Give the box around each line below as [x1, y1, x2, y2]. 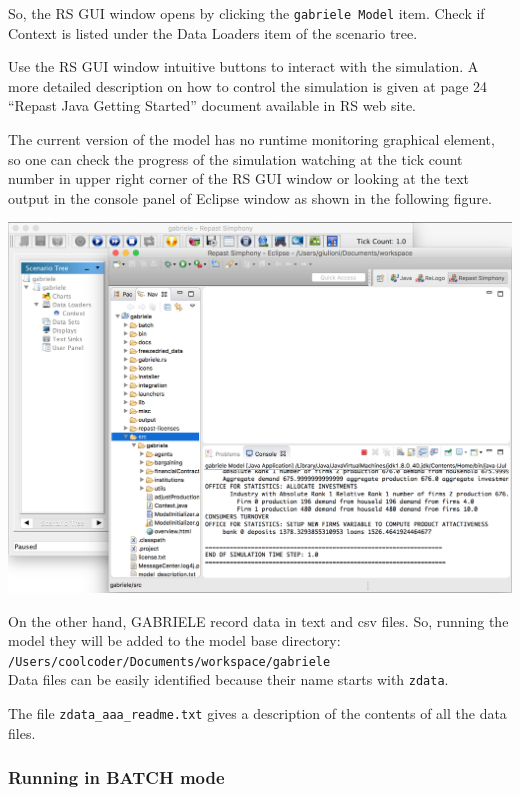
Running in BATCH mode [8, 765, 225, 790]
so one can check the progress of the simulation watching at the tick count [8, 148, 463, 169]
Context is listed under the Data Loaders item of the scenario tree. [8, 22, 418, 43]
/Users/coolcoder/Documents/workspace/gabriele [8, 654, 331, 669]
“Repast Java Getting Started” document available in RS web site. [8, 95, 417, 116]
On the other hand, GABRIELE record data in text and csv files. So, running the [8, 610, 509, 631]
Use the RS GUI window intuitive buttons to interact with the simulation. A [8, 56, 479, 77]
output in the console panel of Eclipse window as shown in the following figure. [8, 187, 492, 208]
